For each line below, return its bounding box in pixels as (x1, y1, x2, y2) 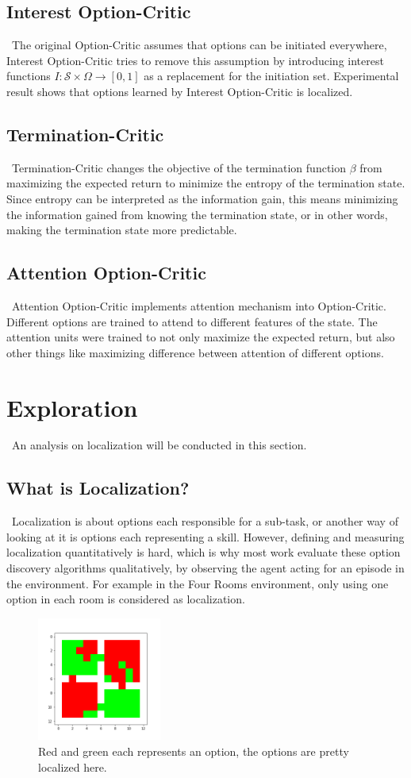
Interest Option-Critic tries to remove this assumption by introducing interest (6, 52, 384, 68)
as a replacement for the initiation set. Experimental (144, 67, 399, 84)
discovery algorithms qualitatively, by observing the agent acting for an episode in (6, 560, 405, 576)
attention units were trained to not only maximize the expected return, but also (6, 329, 395, 345)
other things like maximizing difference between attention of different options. (6, 344, 384, 360)
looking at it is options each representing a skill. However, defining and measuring (6, 528, 405, 545)
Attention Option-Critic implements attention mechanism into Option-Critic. (11, 297, 386, 314)
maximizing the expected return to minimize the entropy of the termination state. (6, 175, 405, 191)
